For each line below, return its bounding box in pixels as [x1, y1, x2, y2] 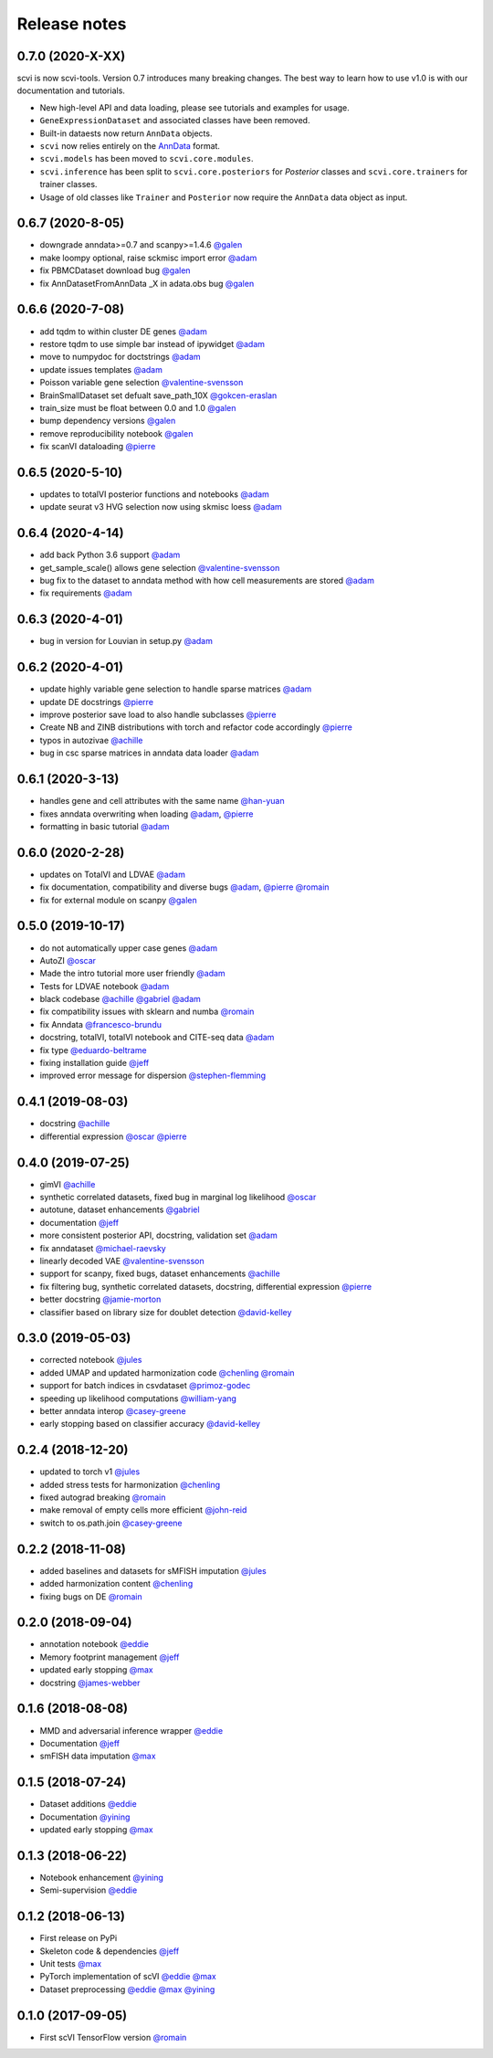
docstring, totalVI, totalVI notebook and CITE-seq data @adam [39, 1032, 275, 1043]
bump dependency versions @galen [39, 416, 176, 427]
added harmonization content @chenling [39, 1578, 194, 1589]
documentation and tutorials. [16, 85, 125, 96]
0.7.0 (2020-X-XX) [16, 48, 126, 64]
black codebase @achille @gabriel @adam [39, 994, 201, 1005]
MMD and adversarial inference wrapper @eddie [39, 1725, 224, 1736]
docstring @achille [39, 1118, 110, 1129]
